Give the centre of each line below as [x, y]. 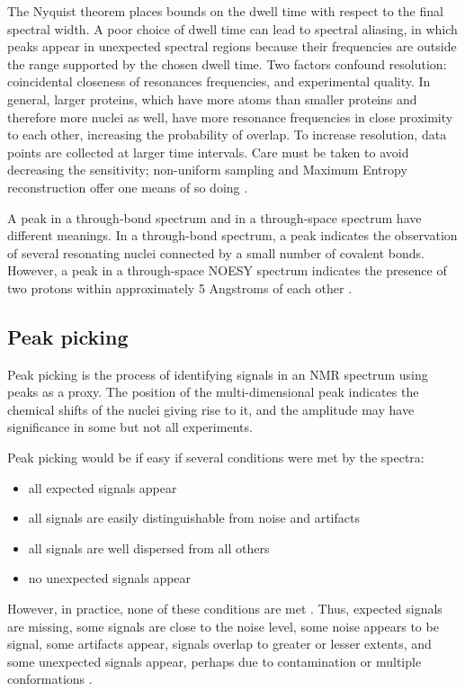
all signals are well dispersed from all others [149, 547]
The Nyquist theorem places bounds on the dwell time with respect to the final [225, 11]
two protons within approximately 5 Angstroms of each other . [180, 287]
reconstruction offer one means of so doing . [128, 187]
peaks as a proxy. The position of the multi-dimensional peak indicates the [213, 392]
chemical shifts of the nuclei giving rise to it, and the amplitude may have [211, 409]
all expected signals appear [103, 487]
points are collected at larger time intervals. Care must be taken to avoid [208, 152]
